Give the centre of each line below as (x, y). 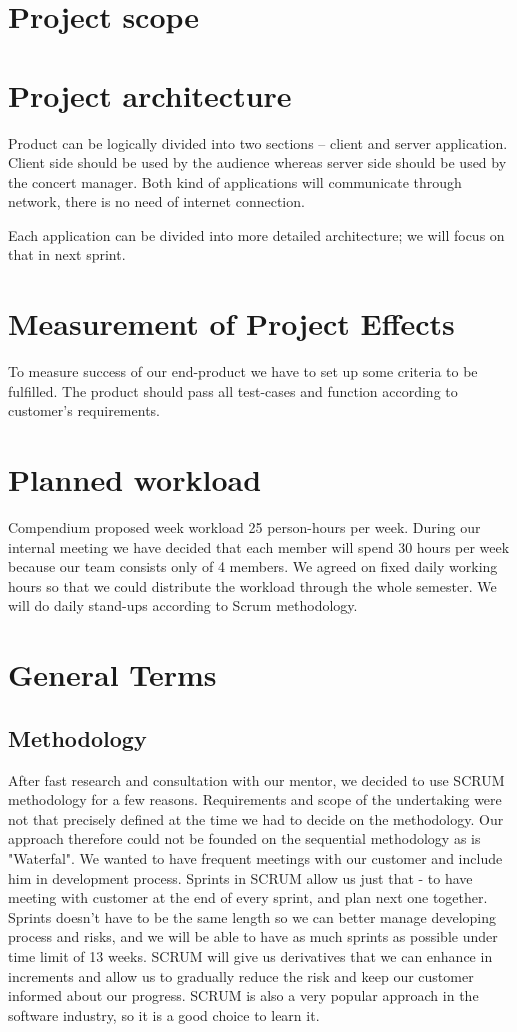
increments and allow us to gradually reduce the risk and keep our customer (241, 975)
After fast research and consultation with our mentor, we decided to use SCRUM (256, 779)
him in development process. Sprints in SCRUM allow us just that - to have (240, 877)
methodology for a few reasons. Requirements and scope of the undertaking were (255, 799)
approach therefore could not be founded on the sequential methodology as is (244, 838)
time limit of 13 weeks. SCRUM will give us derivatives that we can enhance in (250, 955)
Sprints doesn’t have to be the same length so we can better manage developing (252, 916)
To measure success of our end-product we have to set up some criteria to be (243, 371)
